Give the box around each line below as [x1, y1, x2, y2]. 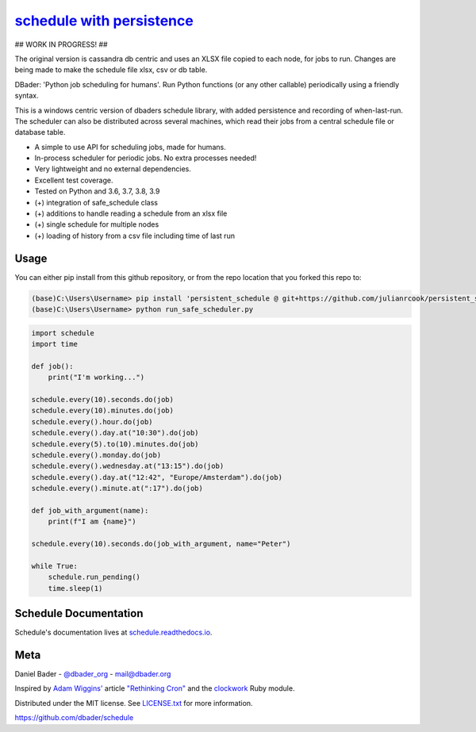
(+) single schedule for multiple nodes [34, 220, 159, 229]
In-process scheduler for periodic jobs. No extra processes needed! [34, 153, 257, 163]
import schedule [31, 328, 95, 337]
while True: [31, 561, 79, 570]
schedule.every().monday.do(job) [31, 450, 162, 459]
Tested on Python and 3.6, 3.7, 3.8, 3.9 [34, 186, 160, 196]
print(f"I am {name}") [48, 517, 136, 527]
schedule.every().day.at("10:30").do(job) [31, 428, 199, 438]
